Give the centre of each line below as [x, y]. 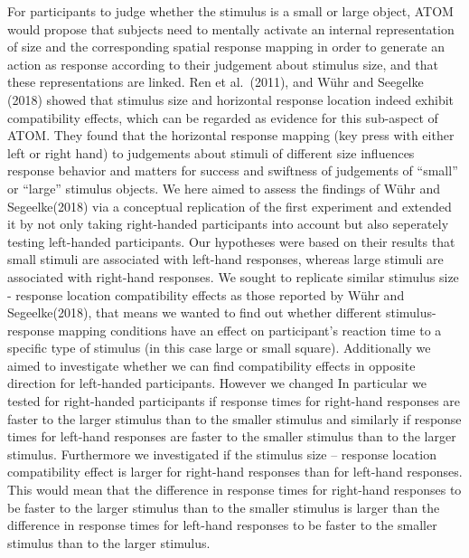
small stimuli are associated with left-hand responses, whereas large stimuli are [225, 259]
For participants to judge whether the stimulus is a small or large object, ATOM [230, 11]
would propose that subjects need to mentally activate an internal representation [231, 28]
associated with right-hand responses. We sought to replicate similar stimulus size [233, 276]
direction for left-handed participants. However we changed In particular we [217, 383]
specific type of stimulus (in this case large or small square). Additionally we [219, 348]
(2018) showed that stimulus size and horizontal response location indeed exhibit [231, 99]
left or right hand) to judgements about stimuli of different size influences [211, 152]
